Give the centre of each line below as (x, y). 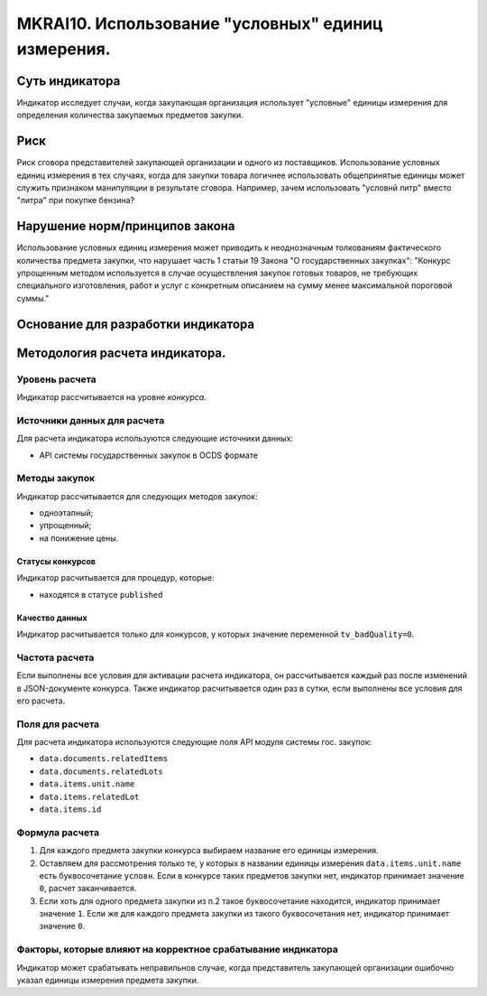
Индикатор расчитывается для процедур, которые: (115, 578)
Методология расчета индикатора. (121, 353)
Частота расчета (55, 657)
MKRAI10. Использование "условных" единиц (200, 23)
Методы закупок (55, 479)
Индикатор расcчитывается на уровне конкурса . (111, 396)
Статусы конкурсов (56, 561)
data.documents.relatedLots (101, 771)
